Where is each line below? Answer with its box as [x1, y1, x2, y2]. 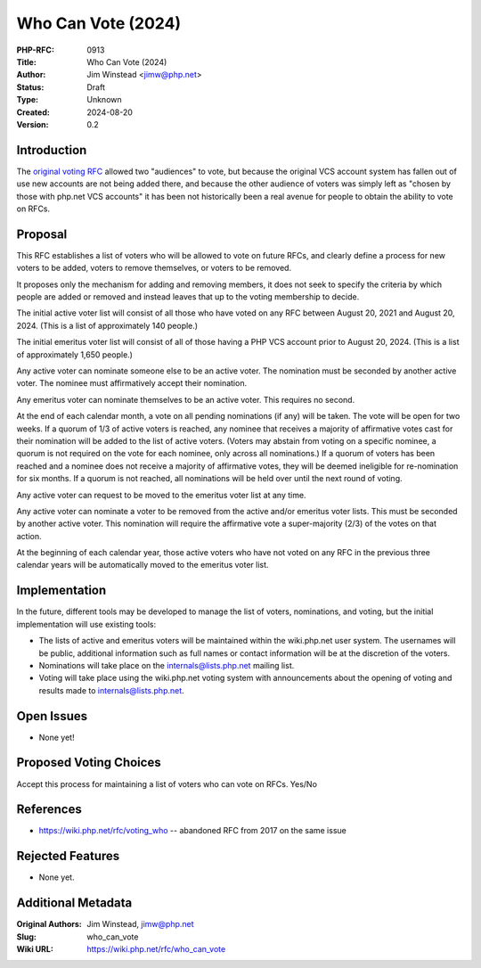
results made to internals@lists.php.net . [38, 685, 184, 695]
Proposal [16, 226, 68, 242]
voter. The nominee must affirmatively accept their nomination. [16, 378, 248, 389]
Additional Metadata [16, 896, 133, 911]
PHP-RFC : [16, 45, 55, 55]
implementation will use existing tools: [16, 619, 156, 629]
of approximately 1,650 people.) [16, 349, 134, 360]
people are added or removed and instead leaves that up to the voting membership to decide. [16, 291, 360, 302]
